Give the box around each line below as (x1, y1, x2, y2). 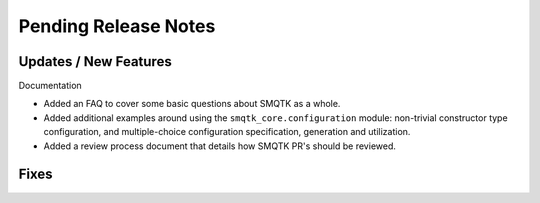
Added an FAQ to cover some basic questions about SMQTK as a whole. (43, 98, 341, 110)
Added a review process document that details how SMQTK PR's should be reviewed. (43, 140, 397, 152)
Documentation (18, 80, 82, 92)
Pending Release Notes (18, 15, 216, 37)
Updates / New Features (18, 53, 172, 70)
